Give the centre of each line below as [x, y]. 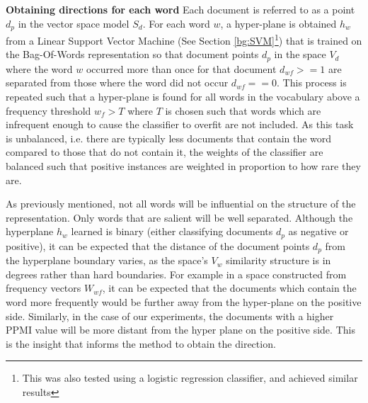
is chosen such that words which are [243, 110]
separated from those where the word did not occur [117, 83]
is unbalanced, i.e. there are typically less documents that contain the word [169, 138]
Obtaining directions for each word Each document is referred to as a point [180, 9]
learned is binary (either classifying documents [172, 231]
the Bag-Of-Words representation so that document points [132, 54]
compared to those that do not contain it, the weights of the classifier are [165, 152]
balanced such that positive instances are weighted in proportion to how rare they [183, 165]
